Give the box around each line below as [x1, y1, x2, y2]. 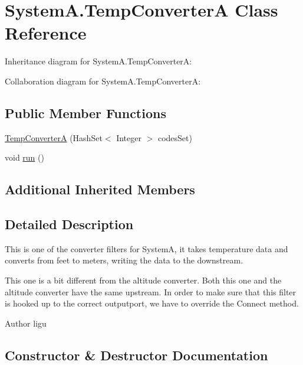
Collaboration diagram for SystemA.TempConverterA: [5, 74, 201, 87]
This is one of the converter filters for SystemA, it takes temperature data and [5, 242, 288, 255]
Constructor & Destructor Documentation [5, 346, 268, 364]
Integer [116, 131, 141, 144]
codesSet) [157, 131, 192, 144]
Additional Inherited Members [5, 180, 195, 198]
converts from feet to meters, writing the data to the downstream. [5, 254, 243, 266]
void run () [5, 151, 44, 164]
